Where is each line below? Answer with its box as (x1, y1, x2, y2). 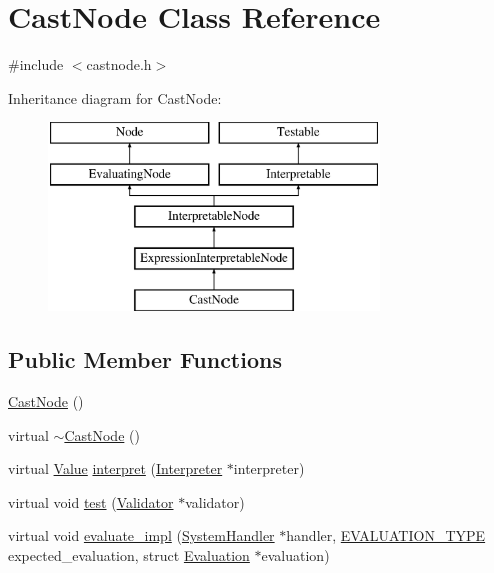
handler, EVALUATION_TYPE (286, 525, 486, 546)
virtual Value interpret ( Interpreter (8, 458, 223, 479)
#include (8, 54, 64, 75)
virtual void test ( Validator (8, 491, 174, 512)
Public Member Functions (8, 344, 282, 375)
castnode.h (86, 54, 152, 75)
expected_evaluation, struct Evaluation (8, 545, 250, 566)
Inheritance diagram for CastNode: (8, 87, 222, 108)
